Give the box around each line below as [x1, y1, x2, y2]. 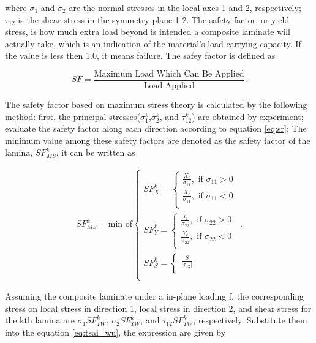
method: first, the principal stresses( [5, 110, 141, 123]
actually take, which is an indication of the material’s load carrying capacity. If [5, 37, 301, 50]
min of [108, 220, 133, 229]
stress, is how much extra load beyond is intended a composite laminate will [5, 25, 291, 38]
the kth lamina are [5, 314, 75, 326]
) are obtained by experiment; [192, 110, 304, 123]
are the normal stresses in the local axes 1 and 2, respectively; [69, 1, 301, 13]
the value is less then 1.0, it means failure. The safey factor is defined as [5, 49, 276, 62]
